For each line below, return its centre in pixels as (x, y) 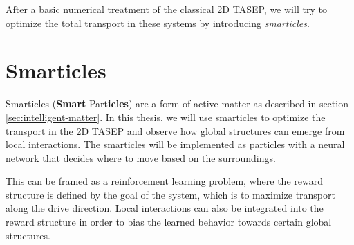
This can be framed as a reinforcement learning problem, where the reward (164, 181)
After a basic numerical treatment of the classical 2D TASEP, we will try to (166, 9)
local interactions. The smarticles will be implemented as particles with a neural (175, 144)
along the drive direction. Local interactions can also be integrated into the (165, 208)
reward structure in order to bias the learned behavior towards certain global (169, 222)
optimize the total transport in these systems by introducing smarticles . (158, 22)
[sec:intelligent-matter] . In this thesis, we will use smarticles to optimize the (166, 117)
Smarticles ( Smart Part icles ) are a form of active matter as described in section (177, 103)
